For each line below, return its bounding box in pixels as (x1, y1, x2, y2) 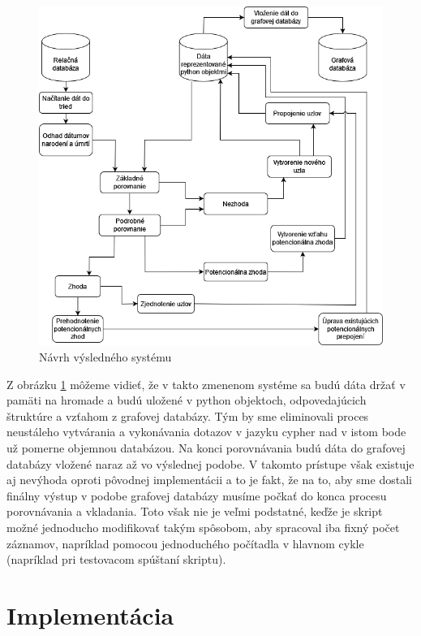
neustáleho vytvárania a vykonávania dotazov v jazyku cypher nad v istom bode (6, 423, 406, 440)
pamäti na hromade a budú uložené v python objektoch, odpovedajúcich (6, 392, 367, 409)
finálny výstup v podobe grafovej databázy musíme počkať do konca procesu (6, 487, 387, 504)
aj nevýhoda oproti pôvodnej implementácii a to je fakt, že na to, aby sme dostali (6, 471, 412, 488)
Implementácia (6, 598, 174, 631)
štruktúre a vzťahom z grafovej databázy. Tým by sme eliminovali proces (6, 407, 369, 424)
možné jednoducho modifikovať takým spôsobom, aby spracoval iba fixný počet (6, 518, 400, 535)
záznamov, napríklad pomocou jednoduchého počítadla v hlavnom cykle (6, 534, 364, 552)
